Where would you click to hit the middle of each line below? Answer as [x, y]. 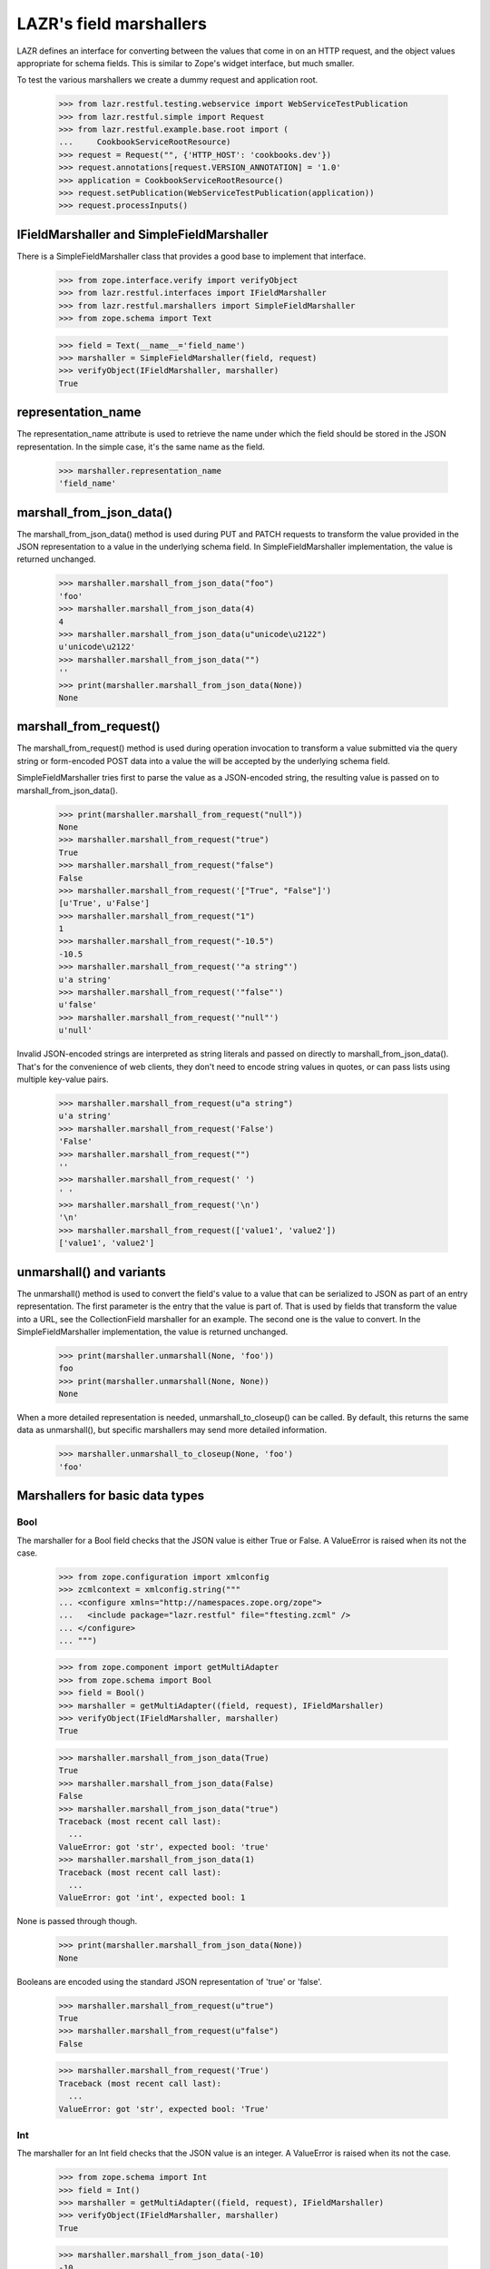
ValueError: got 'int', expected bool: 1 [152, 1898]
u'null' [75, 1031]
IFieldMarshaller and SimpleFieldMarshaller [142, 235]
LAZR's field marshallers [112, 24]
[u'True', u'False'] [104, 904]
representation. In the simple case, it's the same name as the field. [141, 447]
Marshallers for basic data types [110, 1496]
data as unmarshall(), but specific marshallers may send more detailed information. [172, 1430]
